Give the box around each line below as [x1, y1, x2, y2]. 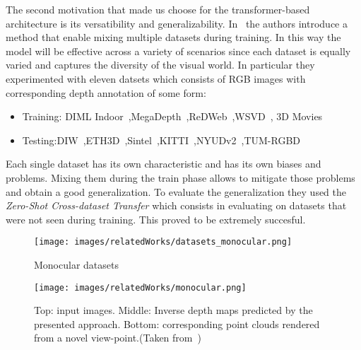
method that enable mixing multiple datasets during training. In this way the [6, 30, 341, 45]
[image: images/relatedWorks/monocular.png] [34, 282, 247, 293]
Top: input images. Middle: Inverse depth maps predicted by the [34, 303, 313, 317]
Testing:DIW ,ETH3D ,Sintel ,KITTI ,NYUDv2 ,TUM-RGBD [22, 132, 300, 147]
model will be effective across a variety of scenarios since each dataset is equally [6, 43, 351, 58]
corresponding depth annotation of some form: [6, 85, 206, 100]
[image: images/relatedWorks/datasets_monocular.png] [34, 237, 292, 247]
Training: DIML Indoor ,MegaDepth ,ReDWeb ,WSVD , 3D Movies [22, 109, 323, 124]
